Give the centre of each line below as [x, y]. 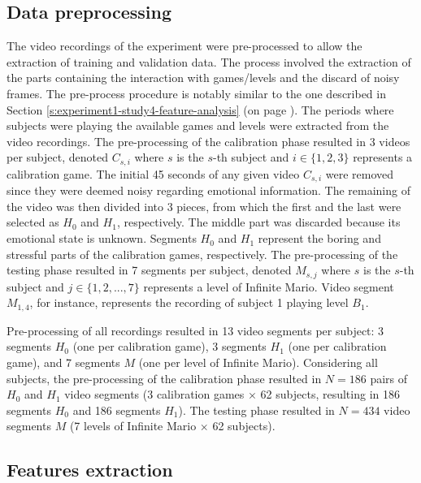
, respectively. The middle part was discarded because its [258, 222]
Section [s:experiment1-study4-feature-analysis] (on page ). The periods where [200, 109]
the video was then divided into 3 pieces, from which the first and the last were [204, 206]
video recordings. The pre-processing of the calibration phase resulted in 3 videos [208, 141]
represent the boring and [319, 238]
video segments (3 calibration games [154, 394]
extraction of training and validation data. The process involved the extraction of [209, 61]
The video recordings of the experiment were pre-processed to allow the [184, 46]
